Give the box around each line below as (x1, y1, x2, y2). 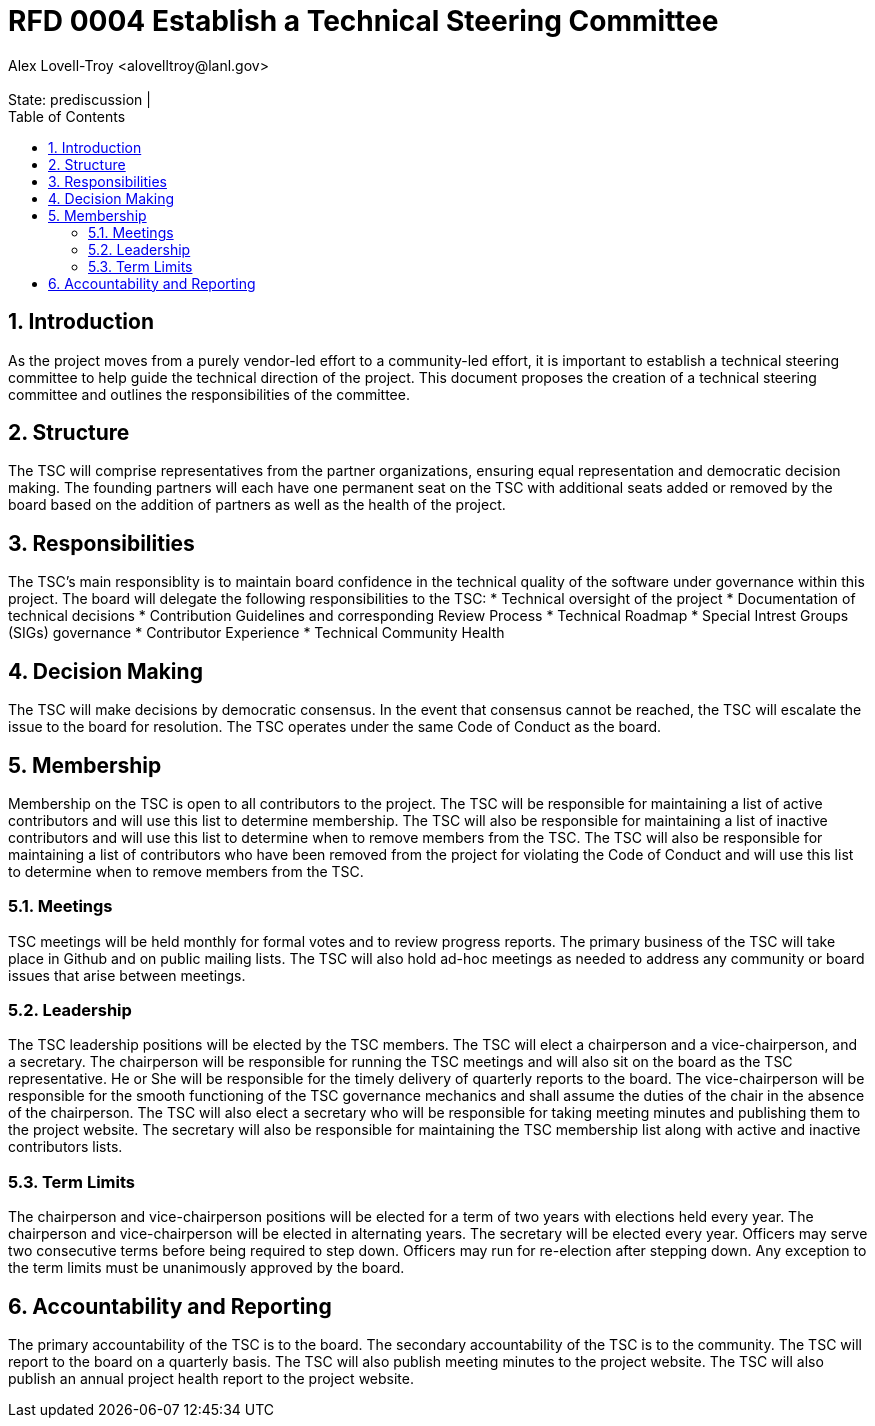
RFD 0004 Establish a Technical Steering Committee (8, 4, 719, 38)
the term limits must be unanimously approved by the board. (8, 1259, 405, 1277)
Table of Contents (8, 107, 126, 125)
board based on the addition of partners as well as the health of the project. (8, 496, 506, 514)
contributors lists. (8, 1138, 123, 1156)
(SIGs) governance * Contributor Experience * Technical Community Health (8, 624, 505, 642)
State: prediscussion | (8, 90, 151, 108)
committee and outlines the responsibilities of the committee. (8, 385, 410, 403)
